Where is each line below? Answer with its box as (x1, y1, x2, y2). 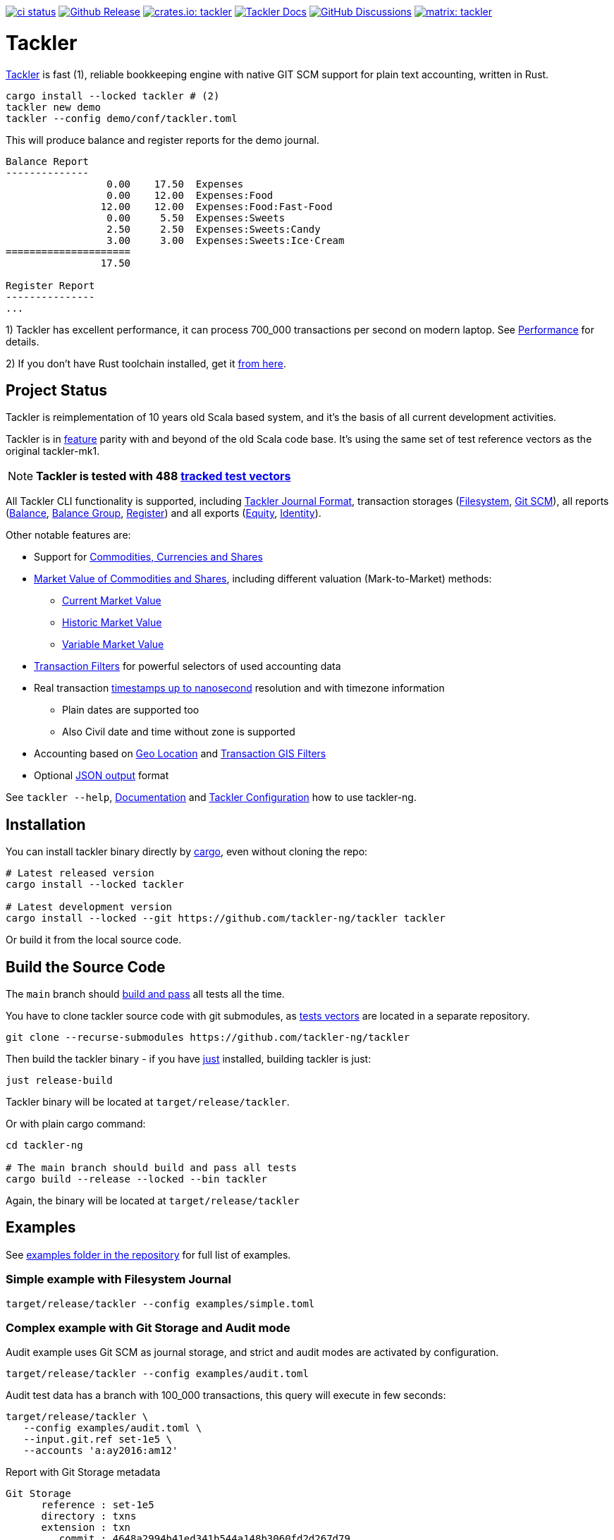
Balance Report (6, 155, 90, 167)
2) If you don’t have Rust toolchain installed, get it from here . (6, 357, 286, 369)
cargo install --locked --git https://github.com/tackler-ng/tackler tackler (6, 912, 446, 924)
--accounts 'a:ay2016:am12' (23, 1445, 178, 1457)
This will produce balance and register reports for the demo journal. (6, 133, 319, 146)
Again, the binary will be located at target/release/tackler (6, 1194, 300, 1207)
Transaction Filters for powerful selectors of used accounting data (34, 660, 341, 673)
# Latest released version (6, 867, 154, 879)
